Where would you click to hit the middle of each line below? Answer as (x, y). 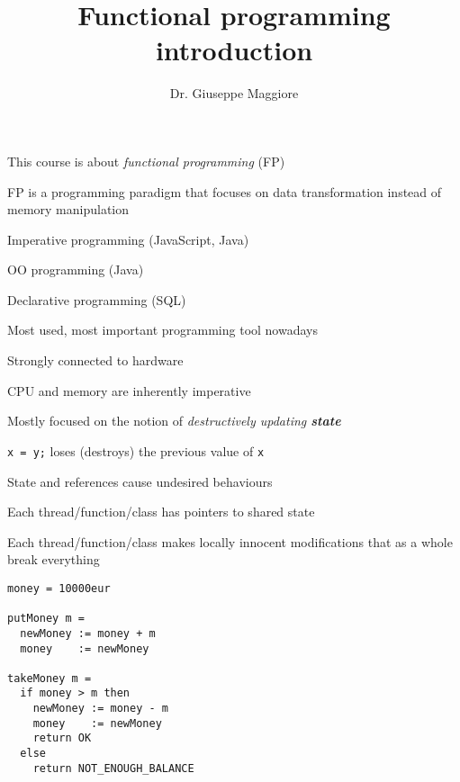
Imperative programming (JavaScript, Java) (128, 239)
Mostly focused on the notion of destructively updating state (174, 421)
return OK (62, 738)
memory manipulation (68, 209)
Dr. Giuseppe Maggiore (234, 93)
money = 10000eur (59, 588)
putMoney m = (46, 619)
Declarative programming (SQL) (97, 299)
